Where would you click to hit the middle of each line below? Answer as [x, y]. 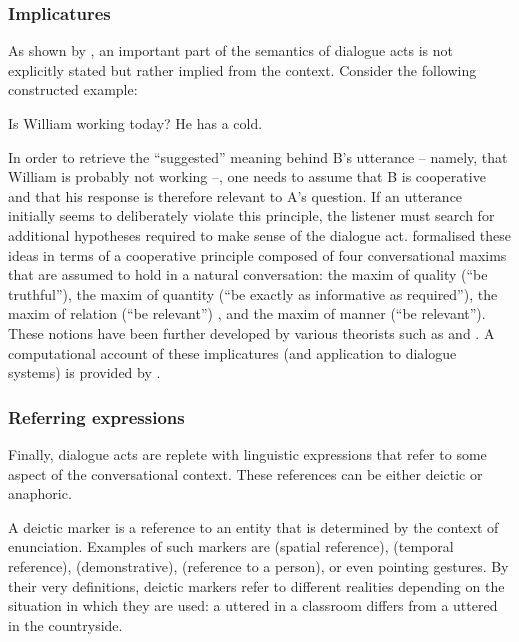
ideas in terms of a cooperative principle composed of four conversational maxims [257, 254]
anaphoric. [40, 493]
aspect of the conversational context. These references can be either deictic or [245, 473]
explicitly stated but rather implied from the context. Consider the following [242, 69]
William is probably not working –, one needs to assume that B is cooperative [247, 176]
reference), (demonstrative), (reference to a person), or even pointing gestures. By [258, 565]
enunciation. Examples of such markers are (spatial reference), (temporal [231, 546]
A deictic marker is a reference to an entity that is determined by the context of [253, 526]
